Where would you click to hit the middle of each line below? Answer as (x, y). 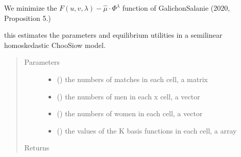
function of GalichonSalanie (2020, (176, 8)
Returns (37, 148)
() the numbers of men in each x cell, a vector (128, 96)
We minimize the (31, 8)
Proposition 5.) (28, 18)
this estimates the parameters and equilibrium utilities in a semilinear (113, 35)
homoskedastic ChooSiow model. (55, 45)
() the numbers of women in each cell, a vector (130, 113)
